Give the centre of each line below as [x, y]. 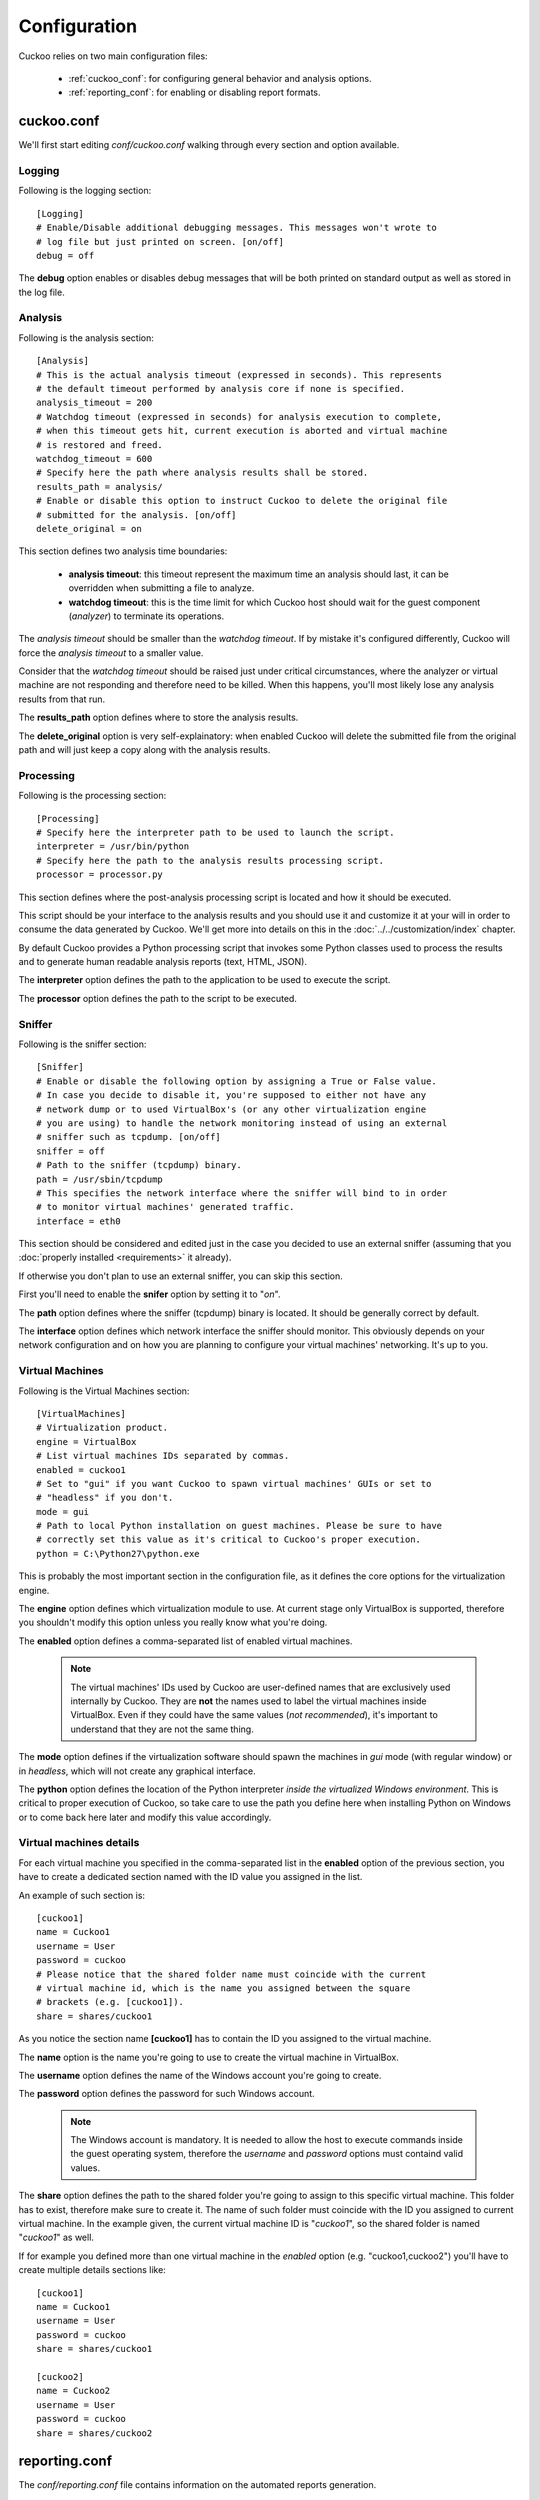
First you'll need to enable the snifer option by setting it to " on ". [149, 1294]
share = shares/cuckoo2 [94, 2433]
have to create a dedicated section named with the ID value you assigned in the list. [190, 1877]
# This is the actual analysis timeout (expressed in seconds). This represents [239, 374]
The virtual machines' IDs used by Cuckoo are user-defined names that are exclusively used [260, 1687]
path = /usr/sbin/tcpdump [100, 1179]
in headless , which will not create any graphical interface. [137, 1771]
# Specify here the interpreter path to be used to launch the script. [215, 832]
